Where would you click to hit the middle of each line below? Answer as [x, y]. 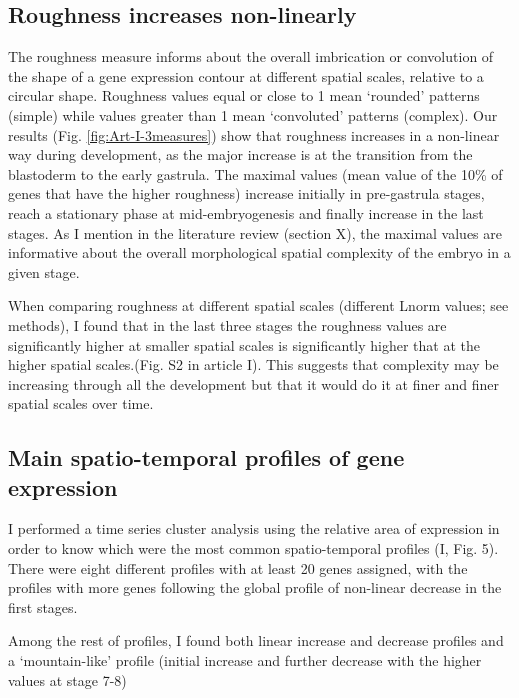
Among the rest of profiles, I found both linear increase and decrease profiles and [256, 640]
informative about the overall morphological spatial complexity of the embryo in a [259, 252]
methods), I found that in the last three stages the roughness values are [227, 324]
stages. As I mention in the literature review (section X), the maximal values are [255, 232]
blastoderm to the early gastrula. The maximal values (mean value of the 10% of [255, 173]
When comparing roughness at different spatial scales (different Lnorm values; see [258, 305]
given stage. [44, 271]
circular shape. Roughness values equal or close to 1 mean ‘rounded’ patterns [244, 95]
